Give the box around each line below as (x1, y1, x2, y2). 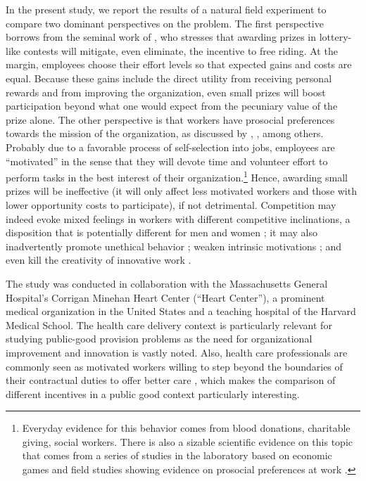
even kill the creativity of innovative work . (6, 252, 191, 267)
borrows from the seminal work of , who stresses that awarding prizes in (6, 30, 316, 44)
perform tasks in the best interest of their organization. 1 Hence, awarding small (6, 168, 348, 184)
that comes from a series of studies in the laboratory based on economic (22, 448, 332, 463)
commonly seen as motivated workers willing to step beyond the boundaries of (6, 359, 343, 373)
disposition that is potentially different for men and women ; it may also (6, 225, 317, 240)
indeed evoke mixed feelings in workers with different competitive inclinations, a (6, 211, 351, 226)
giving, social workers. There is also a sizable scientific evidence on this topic (22, 434, 353, 449)
